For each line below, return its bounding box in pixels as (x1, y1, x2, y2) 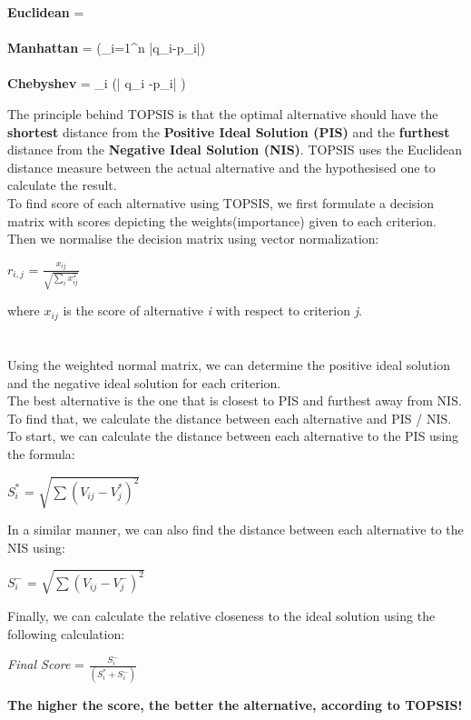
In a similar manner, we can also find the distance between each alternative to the (7, 520, 464, 539)
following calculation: (7, 624, 125, 643)
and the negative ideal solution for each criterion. (7, 373, 281, 392)
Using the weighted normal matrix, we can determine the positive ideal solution (7, 355, 450, 375)
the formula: (7, 445, 75, 464)
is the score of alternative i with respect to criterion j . (63, 301, 362, 320)
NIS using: (7, 537, 65, 556)
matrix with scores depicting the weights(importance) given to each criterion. (7, 211, 437, 230)
